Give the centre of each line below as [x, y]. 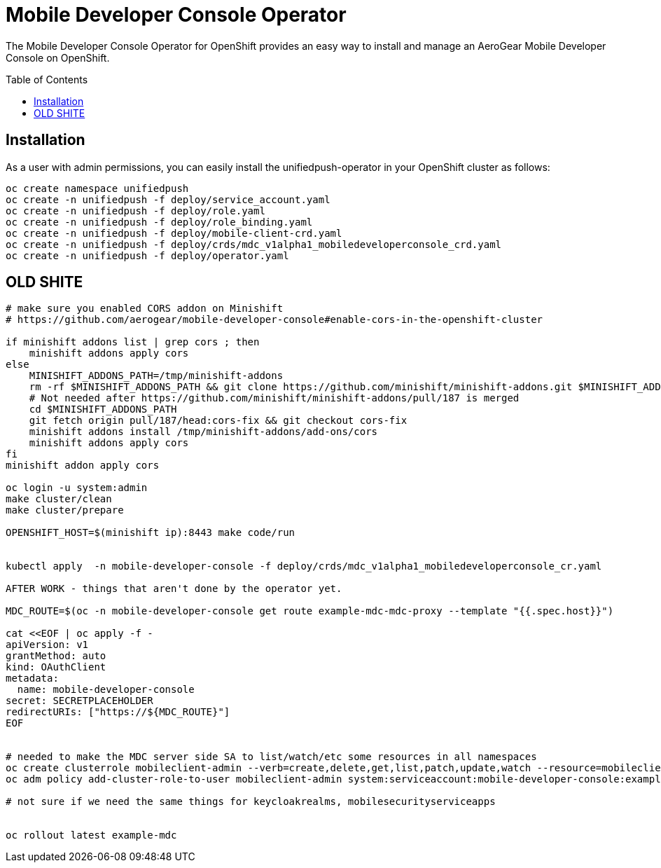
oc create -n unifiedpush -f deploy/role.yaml [135, 211]
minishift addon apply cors [83, 466]
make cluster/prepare [65, 510]
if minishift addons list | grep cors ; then [133, 342]
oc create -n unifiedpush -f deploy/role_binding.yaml [159, 222]
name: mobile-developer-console [106, 690]
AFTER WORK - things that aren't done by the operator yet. [174, 589]
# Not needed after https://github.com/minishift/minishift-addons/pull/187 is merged [274, 398]
